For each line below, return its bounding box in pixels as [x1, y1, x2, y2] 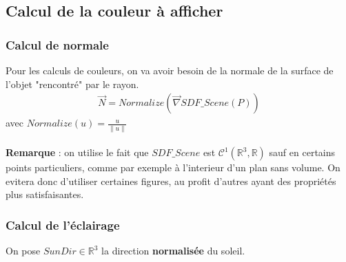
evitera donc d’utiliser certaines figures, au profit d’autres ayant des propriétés [6, 173, 336, 188]
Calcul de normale [6, 36, 109, 53]
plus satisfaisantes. [6, 187, 84, 201]
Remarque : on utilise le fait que [6, 145, 149, 160]
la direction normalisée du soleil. [101, 243, 245, 258]
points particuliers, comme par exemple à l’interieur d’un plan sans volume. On [6, 160, 340, 175]
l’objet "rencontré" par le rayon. [6, 76, 139, 91]
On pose [6, 243, 41, 258]
